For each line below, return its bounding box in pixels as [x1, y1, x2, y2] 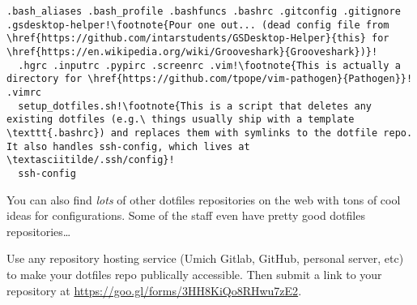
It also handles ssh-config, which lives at [6, 140, 250, 152]
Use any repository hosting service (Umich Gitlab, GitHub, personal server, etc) [6, 250, 404, 267]
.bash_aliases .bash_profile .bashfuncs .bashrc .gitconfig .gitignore [6, 6, 401, 17]
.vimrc [6, 86, 41, 98]
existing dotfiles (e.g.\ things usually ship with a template [6, 114, 355, 126]
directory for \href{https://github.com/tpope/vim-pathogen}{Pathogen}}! [6, 73, 413, 85]
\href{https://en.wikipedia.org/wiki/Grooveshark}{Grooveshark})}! [6, 45, 378, 58]
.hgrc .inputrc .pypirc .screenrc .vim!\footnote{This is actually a [18, 59, 401, 71]
